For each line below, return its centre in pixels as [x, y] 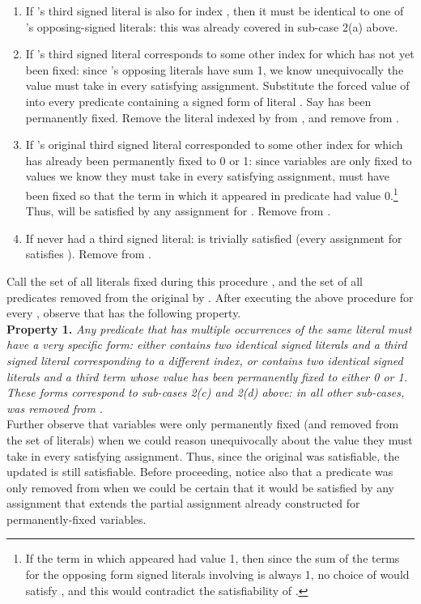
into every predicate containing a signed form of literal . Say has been [198, 101]
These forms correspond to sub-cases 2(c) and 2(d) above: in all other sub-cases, [206, 392]
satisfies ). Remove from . [89, 254]
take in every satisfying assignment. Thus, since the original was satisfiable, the [203, 455]
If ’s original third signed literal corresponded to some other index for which [214, 145]
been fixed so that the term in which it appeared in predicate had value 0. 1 [212, 194]
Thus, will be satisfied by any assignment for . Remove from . [178, 211]
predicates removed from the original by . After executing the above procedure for [210, 297]
